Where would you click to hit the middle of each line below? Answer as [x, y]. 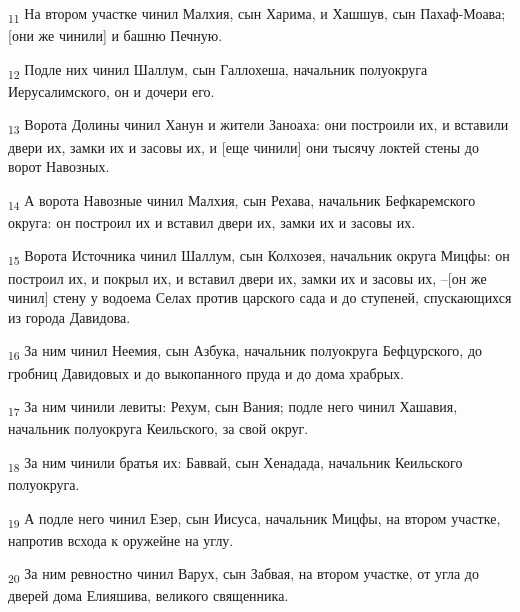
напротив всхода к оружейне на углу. [121, 539]
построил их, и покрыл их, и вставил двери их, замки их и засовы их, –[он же [247, 277]
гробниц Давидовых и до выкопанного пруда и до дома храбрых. [206, 372]
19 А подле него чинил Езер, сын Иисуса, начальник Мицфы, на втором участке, [254, 519]
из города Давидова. [69, 316]
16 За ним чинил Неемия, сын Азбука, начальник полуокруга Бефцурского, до [245, 352]
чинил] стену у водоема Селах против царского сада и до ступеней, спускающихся [260, 297]
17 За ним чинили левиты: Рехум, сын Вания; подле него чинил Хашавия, [233, 407]
